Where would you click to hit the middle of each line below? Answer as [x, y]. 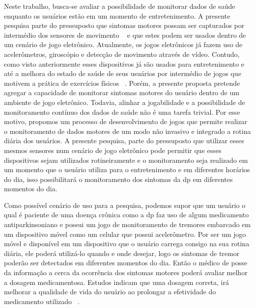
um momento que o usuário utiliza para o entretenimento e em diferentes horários [127, 169]
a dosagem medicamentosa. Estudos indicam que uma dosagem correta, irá [116, 282]
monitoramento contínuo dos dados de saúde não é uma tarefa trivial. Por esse [122, 112]
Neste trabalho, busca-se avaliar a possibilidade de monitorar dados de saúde [120, 6]
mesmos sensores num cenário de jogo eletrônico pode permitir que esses [113, 150]
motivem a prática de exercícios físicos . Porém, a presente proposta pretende [122, 83]
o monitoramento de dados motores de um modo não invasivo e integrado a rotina [127, 131]
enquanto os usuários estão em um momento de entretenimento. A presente [117, 15]
